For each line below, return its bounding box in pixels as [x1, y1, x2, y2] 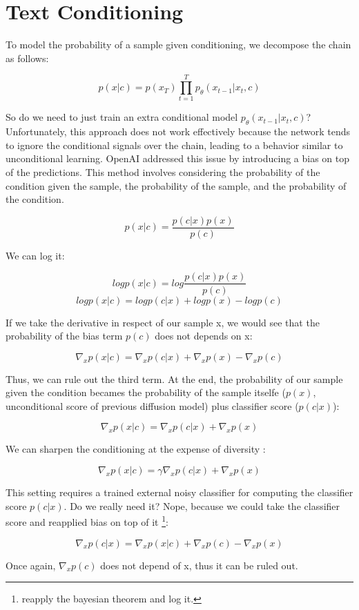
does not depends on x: [155, 328, 253, 343]
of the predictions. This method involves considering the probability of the [6, 165, 320, 179]
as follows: [6, 50, 49, 65]
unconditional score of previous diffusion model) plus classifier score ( [6, 398, 299, 413]
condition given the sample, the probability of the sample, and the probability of [6, 178, 347, 193]
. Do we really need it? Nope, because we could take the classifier [64, 498, 340, 513]
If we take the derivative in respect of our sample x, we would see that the [6, 315, 320, 329]
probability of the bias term [6, 328, 123, 343]
